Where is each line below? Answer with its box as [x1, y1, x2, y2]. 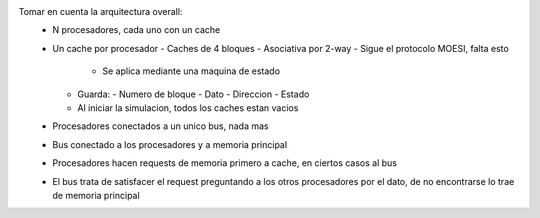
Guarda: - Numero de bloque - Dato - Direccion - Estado [77, 88, 310, 100]
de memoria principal [52, 189, 140, 201]
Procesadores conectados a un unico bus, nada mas [52, 120, 269, 132]
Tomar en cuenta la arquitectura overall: [18, 6, 183, 17]
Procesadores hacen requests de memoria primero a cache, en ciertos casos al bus [52, 157, 397, 169]
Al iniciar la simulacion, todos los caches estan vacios [77, 101, 299, 114]
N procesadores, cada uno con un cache [52, 24, 221, 36]
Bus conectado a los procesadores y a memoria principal [52, 138, 288, 150]
